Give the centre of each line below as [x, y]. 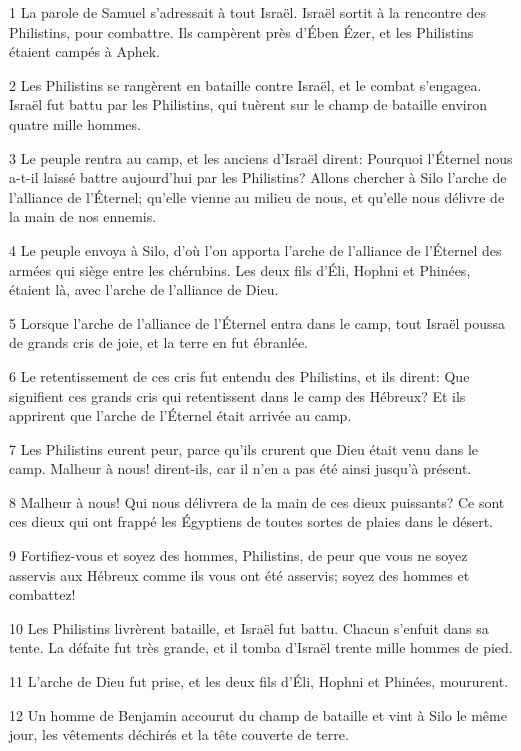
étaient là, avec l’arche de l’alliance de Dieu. [144, 289]
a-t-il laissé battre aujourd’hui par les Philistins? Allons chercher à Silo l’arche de [258, 177]
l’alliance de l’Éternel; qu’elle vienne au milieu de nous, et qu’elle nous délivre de [257, 196]
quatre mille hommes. [75, 123]
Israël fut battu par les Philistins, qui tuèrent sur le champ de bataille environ [248, 104]
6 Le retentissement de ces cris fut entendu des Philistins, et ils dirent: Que [239, 375]
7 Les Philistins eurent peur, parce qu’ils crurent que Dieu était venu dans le [243, 448]
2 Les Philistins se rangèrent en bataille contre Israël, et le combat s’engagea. [245, 84]
